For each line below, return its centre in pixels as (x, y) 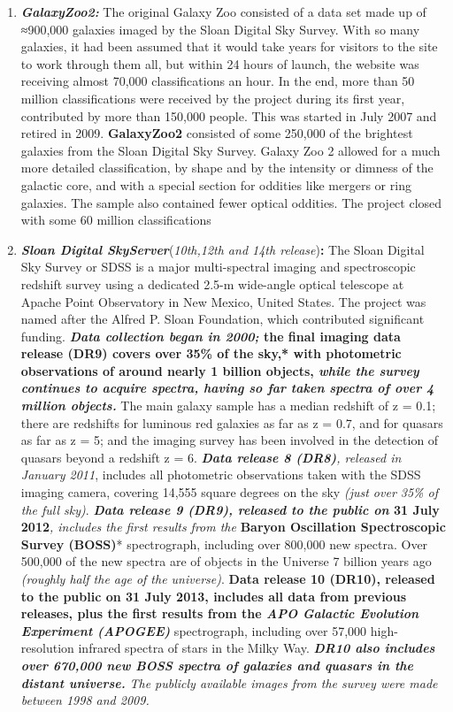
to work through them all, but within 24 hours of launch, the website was (220, 63)
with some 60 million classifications (116, 220)
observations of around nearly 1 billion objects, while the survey (220, 370)
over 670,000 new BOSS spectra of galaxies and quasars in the (217, 665)
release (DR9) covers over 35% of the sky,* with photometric (211, 353)
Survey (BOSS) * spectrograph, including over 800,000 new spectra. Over (224, 544)
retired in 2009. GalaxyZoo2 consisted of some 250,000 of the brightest (217, 133)
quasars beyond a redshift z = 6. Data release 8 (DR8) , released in (211, 457)
